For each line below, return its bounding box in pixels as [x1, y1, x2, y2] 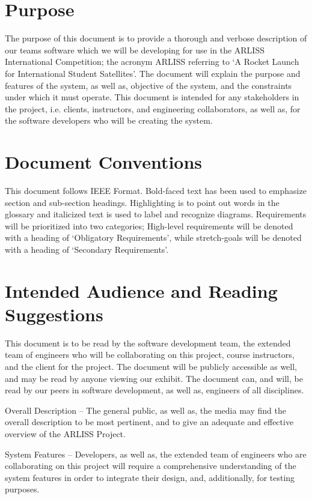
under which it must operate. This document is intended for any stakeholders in [5, 91, 299, 103]
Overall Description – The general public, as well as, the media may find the [5, 404, 286, 416]
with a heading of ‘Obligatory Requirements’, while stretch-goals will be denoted [5, 231, 302, 244]
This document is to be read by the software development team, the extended [5, 336, 291, 349]
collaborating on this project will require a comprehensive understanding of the [5, 459, 296, 472]
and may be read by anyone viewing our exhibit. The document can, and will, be [5, 372, 303, 384]
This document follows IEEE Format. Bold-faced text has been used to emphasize [5, 184, 307, 196]
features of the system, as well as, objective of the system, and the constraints [5, 79, 292, 91]
